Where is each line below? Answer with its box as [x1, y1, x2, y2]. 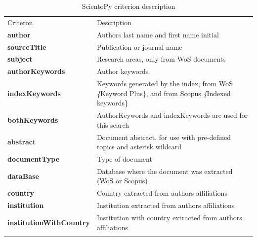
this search [96, 119, 129, 130]
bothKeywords [7, 114, 58, 125]
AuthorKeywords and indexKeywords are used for [96, 110, 248, 120]
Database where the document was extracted [96, 166, 233, 176]
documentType [7, 153, 60, 164]
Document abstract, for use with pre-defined [96, 132, 231, 142]
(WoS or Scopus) [96, 175, 148, 186]
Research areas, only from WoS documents [96, 54, 226, 64]
